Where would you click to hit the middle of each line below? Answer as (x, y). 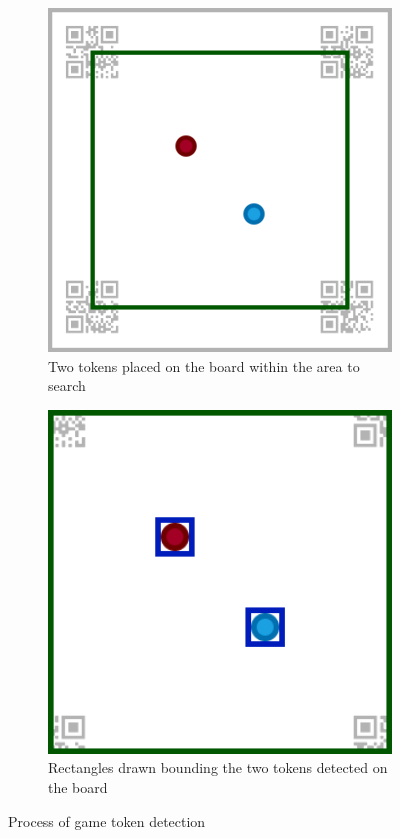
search (67, 385)
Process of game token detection (107, 820)
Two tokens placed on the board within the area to (204, 365)
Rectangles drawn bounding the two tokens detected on (218, 767)
